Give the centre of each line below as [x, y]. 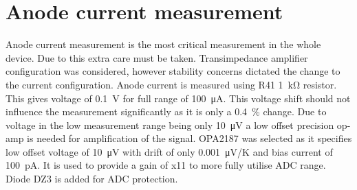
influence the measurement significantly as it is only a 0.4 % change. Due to [166, 111]
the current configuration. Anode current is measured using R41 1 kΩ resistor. [171, 84]
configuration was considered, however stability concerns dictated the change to [173, 71]
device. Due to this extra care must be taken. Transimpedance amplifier [157, 57]
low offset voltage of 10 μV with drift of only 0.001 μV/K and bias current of [169, 151]
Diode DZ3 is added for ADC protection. [92, 179]
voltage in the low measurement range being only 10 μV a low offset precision [170, 124]
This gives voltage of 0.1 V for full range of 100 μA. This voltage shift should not [178, 98]
